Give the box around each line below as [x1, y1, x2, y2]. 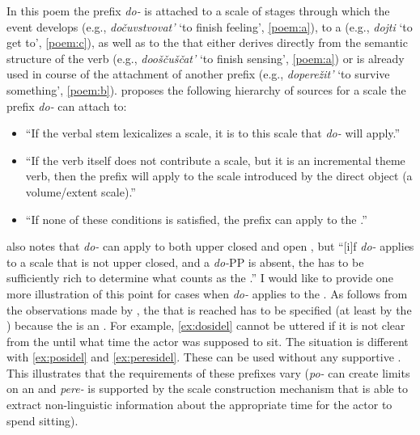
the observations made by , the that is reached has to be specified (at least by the [6, 301, 412, 318]
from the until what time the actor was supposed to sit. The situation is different [6, 332, 409, 349]
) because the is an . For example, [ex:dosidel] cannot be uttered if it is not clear [6, 317, 405, 334]
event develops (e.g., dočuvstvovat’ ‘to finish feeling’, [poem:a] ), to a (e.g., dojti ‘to [6, 18, 413, 35]
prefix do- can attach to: [6, 97, 127, 114]
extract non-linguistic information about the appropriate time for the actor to [6, 396, 392, 413]
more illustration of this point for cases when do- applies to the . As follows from [6, 285, 408, 302]
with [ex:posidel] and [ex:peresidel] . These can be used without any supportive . [6, 348, 401, 365]
